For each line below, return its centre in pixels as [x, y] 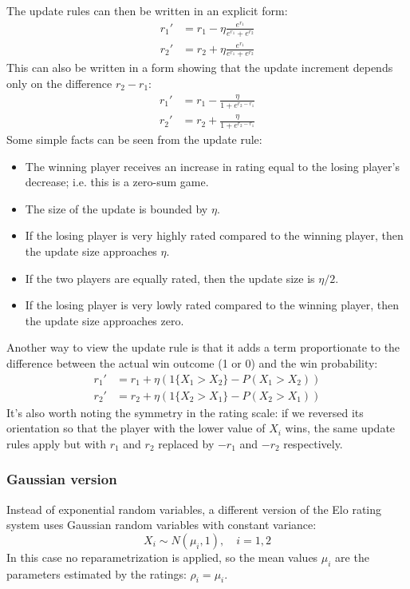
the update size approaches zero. [104, 320]
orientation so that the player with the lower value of [136, 428]
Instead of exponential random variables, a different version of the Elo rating [194, 509]
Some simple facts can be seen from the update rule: [134, 139]
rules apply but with [56, 443]
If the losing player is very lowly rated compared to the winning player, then [212, 305]
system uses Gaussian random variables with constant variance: [162, 525]
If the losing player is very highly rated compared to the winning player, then [214, 235]
